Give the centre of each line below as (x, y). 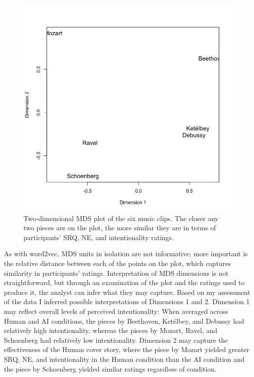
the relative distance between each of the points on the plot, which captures (117, 263)
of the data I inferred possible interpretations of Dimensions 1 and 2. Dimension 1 (127, 301)
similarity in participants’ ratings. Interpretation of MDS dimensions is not (116, 273)
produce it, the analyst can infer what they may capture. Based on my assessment (127, 292)
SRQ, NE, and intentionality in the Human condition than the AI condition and (124, 359)
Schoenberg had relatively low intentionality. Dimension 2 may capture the (116, 340)
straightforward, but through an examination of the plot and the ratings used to (124, 282)
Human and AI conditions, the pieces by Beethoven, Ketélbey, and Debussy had (124, 321)
